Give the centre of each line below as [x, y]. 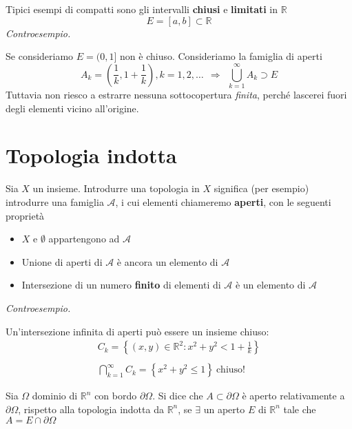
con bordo [116, 396]
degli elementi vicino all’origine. [72, 108]
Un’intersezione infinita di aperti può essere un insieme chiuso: [137, 331]
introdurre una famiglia [55, 202]
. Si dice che [178, 396]
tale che [300, 409]
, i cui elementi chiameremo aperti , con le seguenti [223, 202]
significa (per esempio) [261, 188]
